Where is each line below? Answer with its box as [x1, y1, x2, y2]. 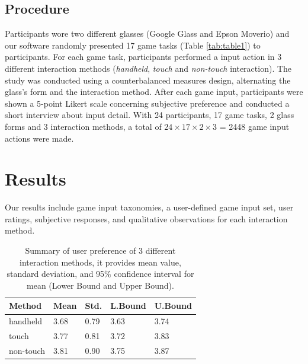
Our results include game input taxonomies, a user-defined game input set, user [5, 201, 294, 213]
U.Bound [154, 299, 192, 312]
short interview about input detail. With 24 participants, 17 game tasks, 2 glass [5, 108, 294, 121]
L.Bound [110, 299, 146, 312]
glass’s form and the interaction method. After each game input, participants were [5, 85, 303, 98]
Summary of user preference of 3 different [25, 244, 176, 257]
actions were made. [5, 132, 74, 144]
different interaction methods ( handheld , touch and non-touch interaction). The [5, 62, 292, 74]
